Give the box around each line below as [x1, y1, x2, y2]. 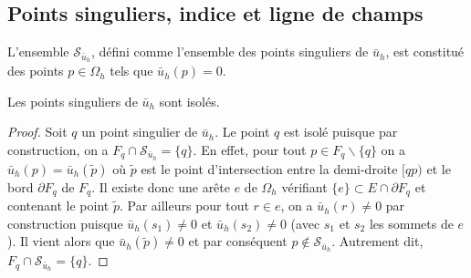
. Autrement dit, [331, 232, 424, 251]
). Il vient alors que [7, 232, 115, 251]
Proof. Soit [7, 122, 68, 141]
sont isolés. [159, 91, 220, 110]
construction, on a [7, 139, 109, 159]
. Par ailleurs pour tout [119, 196, 249, 215]
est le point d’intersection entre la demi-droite [141, 159, 398, 178]
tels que [110, 61, 153, 80]
